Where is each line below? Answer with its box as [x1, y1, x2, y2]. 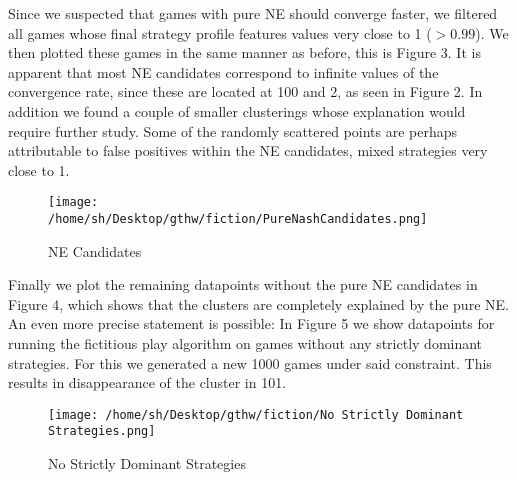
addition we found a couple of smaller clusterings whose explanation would [8, 100, 466, 121]
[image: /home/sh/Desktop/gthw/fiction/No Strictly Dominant [48, 407, 464, 422]
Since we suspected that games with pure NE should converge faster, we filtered [8, 3, 498, 23]
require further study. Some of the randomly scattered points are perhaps [8, 120, 458, 141]
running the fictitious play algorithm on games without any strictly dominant [8, 333, 483, 354]
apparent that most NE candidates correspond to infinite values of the [8, 61, 439, 82]
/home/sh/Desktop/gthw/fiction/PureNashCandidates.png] [48, 212, 428, 226]
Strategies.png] [48, 424, 156, 439]
